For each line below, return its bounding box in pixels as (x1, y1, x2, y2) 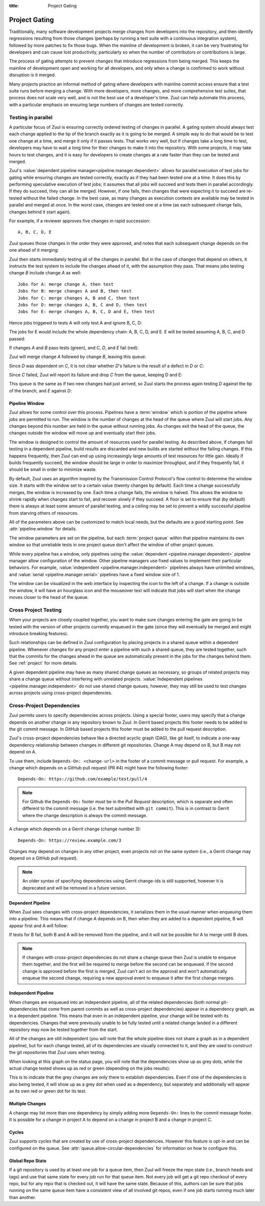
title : (9, 3, 19, 8)
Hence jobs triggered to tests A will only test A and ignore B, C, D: (9, 320, 142, 325)
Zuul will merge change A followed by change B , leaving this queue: (9, 354, 146, 360)
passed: (9, 336, 26, 342)
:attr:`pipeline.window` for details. (9, 526, 77, 532)
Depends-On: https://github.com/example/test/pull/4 (18, 776, 147, 782)
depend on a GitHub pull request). (9, 855, 78, 861)
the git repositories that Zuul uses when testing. (9, 1050, 106, 1056)
